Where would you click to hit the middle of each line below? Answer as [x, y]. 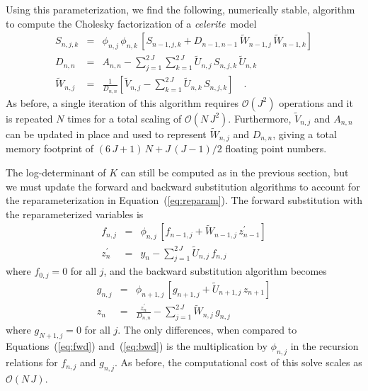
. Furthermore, [260, 118]
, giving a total [305, 134]
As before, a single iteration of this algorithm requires [122, 102]
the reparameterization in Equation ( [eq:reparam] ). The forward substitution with [184, 200]
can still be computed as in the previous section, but [235, 172]
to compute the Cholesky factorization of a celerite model [131, 23]
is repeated [29, 118]
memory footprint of [50, 148]
